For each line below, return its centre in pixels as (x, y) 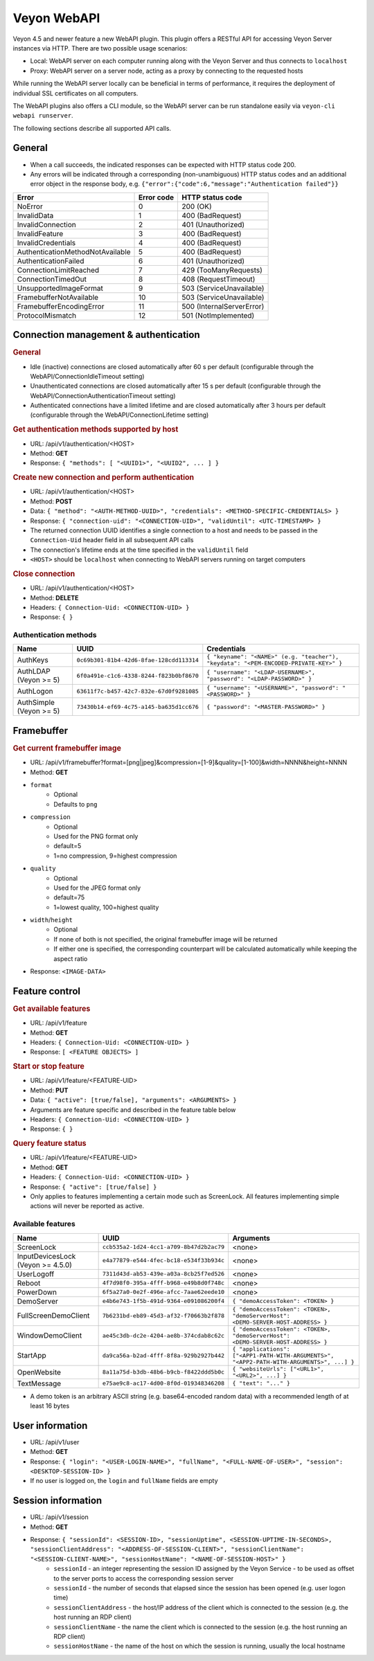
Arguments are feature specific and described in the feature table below (133, 1110)
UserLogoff (36, 1274)
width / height (51, 920)
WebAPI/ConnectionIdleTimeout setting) (87, 376)
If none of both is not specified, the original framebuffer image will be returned (166, 939)
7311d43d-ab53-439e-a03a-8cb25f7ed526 (163, 1274)
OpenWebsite (39, 1372)
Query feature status (50, 1144)
